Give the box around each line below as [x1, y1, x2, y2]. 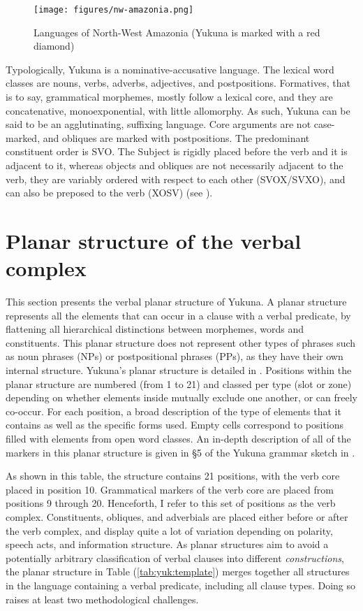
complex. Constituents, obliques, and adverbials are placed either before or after [6, 510, 348, 524]
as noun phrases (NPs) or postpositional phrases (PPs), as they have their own [6, 349, 343, 364]
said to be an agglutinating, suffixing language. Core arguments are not [6, 117, 311, 131]
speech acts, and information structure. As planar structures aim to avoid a [6, 537, 329, 552]
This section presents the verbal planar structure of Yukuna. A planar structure [6, 294, 347, 309]
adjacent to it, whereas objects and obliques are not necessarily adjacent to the [6, 158, 343, 172]
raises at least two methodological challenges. [6, 591, 199, 606]
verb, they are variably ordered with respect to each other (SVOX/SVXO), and [6, 171, 346, 186]
